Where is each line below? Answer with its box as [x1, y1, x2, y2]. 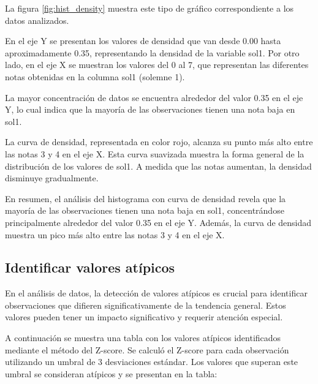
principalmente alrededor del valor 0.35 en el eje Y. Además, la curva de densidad [5, 216, 312, 228]
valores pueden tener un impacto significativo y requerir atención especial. [5, 311, 283, 323]
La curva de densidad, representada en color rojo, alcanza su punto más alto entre [5, 135, 313, 148]
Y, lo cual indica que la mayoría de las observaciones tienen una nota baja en [5, 103, 295, 116]
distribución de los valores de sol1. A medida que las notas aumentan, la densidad [5, 159, 312, 172]
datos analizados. [5, 13, 69, 26]
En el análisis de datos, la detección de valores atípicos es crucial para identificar [5, 287, 308, 299]
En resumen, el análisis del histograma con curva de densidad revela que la [5, 192, 286, 205]
